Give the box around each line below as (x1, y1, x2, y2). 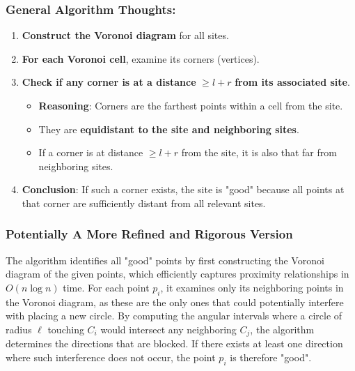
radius (6, 321, 32, 336)
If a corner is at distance (38, 145, 143, 160)
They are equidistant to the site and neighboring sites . (38, 121, 299, 136)
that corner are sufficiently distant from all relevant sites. (22, 195, 266, 210)
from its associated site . (235, 75, 350, 89)
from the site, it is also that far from (181, 145, 337, 160)
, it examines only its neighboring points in (160, 280, 344, 294)
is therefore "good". (230, 350, 312, 364)
